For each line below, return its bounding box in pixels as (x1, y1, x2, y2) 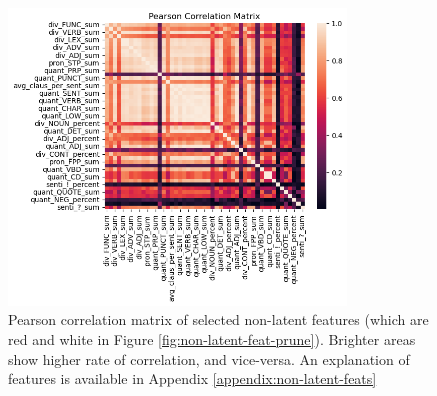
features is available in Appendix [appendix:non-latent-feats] (8, 368, 377, 389)
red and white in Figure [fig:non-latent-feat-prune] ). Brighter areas (8, 329, 416, 350)
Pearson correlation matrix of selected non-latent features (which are (8, 309, 429, 330)
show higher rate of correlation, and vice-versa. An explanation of (8, 348, 410, 369)
